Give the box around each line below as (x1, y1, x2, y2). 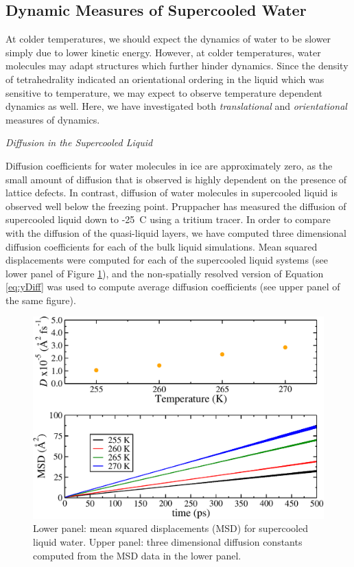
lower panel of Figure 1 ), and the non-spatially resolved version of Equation (5, 266, 324, 280)
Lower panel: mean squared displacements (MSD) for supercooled (33, 521, 309, 535)
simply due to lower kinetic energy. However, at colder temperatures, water (5, 45, 321, 59)
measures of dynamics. (5, 112, 100, 126)
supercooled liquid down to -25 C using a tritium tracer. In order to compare (5, 212, 331, 227)
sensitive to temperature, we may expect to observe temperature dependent (5, 85, 322, 100)
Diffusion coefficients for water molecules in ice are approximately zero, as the (5, 158, 333, 172)
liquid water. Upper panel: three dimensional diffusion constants (33, 535, 303, 549)
